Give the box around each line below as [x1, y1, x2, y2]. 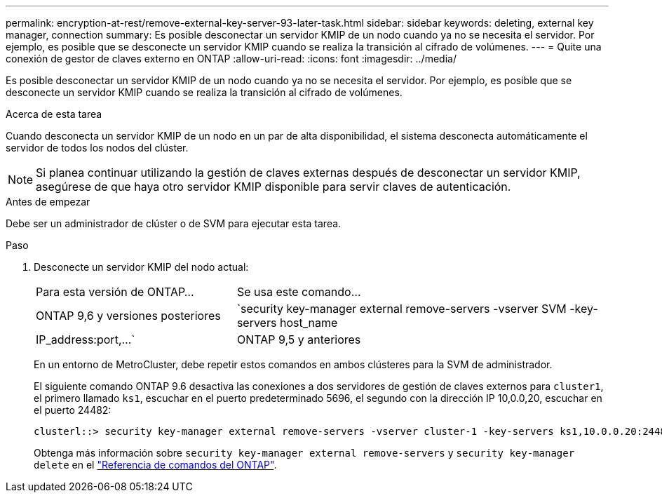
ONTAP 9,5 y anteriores [236, 332, 361, 346]
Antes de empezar [6, 196, 90, 208]
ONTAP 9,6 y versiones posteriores [36, 309, 221, 323]
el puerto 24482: [34, 404, 112, 416]
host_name [279, 316, 338, 330]
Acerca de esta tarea [6, 108, 102, 120]
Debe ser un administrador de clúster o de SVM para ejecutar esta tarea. [6, 217, 342, 229]
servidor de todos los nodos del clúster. [6, 142, 189, 154]
